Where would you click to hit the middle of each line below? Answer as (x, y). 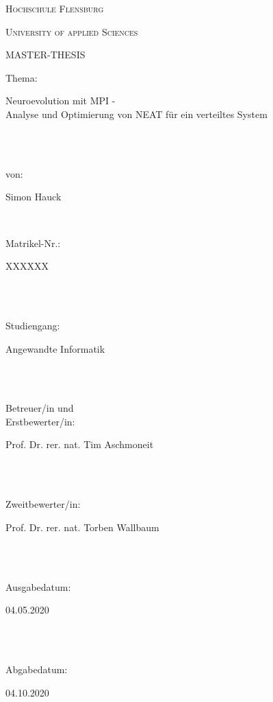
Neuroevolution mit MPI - (61, 101)
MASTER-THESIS (45, 55)
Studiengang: (33, 325)
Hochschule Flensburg (55, 8)
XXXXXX (27, 266)
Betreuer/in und (40, 408)
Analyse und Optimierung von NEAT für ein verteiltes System (136, 114)
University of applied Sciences (72, 31)
